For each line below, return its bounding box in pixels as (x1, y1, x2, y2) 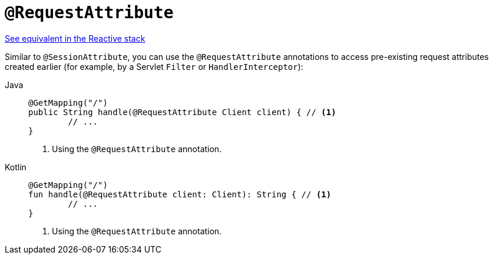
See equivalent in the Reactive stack (5, 33, 145, 43)
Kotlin (5, 162, 27, 172)
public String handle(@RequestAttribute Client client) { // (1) (28, 107, 336, 117)
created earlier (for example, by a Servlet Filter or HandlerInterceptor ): (5, 61, 303, 72)
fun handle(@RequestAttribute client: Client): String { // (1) (28, 189, 332, 199)
